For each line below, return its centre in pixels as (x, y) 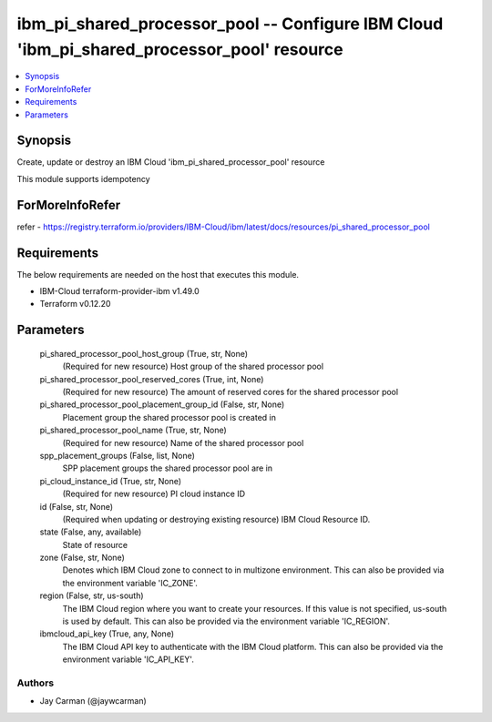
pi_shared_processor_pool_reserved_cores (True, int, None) (152, 379)
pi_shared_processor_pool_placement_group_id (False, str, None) (162, 404)
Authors (36, 683)
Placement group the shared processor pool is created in (169, 417)
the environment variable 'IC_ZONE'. (130, 583)
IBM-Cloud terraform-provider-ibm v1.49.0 (119, 291)
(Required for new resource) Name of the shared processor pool (183, 442)
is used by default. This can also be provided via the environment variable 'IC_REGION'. (226, 621)
